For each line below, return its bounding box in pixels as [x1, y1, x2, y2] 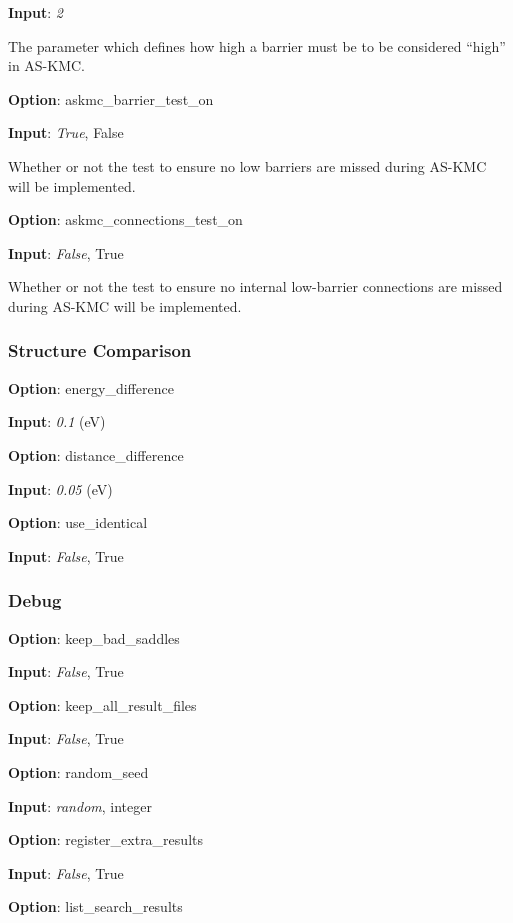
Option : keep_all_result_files [8, 694, 197, 715]
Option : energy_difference [8, 377, 174, 398]
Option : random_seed [8, 761, 149, 782]
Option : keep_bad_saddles [8, 627, 180, 648]
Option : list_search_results [8, 896, 183, 917]
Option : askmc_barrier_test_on [8, 88, 214, 109]
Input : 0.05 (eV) [8, 478, 113, 499]
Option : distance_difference [8, 444, 184, 465]
